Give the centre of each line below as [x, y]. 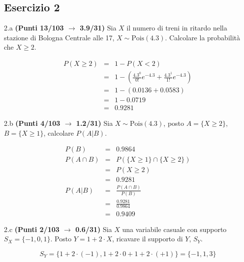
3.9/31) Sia [98, 28]
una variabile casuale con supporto [174, 229]
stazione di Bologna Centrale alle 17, [59, 37]
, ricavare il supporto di [147, 239]
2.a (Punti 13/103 [34, 28]
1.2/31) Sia [94, 123]
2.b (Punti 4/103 [32, 123]
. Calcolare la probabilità [203, 37]
